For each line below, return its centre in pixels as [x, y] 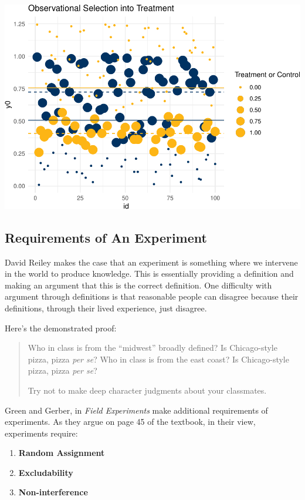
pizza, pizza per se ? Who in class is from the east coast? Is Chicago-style [158, 359]
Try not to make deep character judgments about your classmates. [147, 390]
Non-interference [53, 492]
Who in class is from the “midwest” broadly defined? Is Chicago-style [152, 348]
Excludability [46, 472]
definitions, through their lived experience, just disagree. [106, 308]
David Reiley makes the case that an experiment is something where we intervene [151, 262]
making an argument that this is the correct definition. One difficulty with [138, 285]
